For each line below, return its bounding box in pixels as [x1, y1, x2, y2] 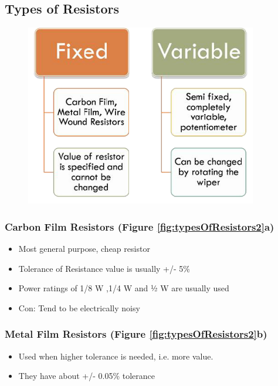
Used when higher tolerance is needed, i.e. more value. [18, 350, 213, 362]
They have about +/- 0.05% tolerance [18, 370, 155, 382]
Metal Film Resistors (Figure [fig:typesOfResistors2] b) [5, 327, 267, 341]
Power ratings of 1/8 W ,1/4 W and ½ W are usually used [18, 282, 229, 294]
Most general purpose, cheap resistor [18, 242, 150, 255]
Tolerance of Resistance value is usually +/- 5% [18, 262, 190, 274]
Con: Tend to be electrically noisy [18, 301, 140, 314]
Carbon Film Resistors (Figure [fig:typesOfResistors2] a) [5, 219, 274, 234]
